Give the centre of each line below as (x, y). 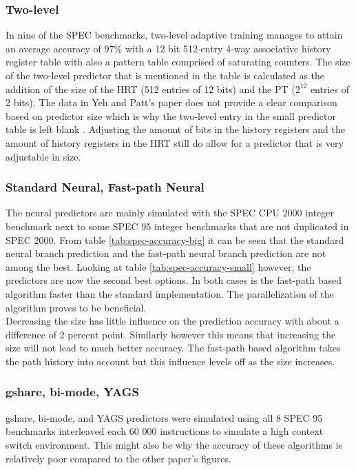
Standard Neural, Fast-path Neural (105, 187)
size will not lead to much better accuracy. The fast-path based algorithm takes (173, 348)
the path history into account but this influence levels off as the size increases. (170, 361)
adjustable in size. (43, 156)
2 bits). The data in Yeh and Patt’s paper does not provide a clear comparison (171, 102)
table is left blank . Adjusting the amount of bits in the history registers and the (175, 129)
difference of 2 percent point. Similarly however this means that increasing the (171, 334)
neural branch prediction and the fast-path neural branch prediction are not (166, 253)
